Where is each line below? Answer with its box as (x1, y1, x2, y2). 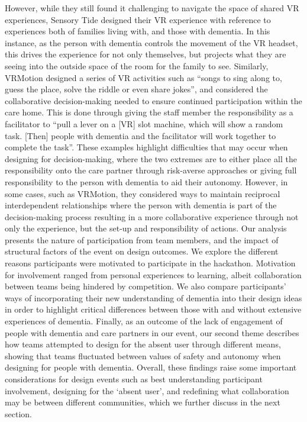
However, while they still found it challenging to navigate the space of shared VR (5, 2, 299, 14)
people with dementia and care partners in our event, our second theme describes (5, 326, 299, 339)
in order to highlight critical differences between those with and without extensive (5, 303, 302, 315)
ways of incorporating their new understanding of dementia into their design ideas (5, 291, 302, 304)
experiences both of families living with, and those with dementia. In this (5, 25, 270, 37)
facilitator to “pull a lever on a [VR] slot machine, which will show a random (5, 117, 283, 130)
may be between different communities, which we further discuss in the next (5, 396, 280, 408)
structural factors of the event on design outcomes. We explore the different (5, 245, 279, 257)
